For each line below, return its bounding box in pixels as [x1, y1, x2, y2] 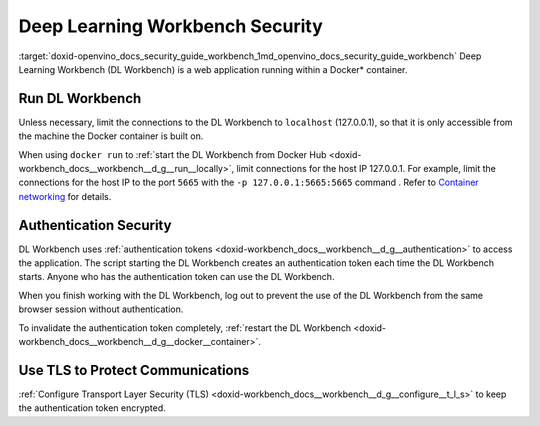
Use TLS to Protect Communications [18, 361, 250, 379]
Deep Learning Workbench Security [18, 15, 324, 37]
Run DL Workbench [18, 90, 142, 107]
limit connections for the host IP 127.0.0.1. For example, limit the [236, 163, 497, 175]
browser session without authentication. [18, 303, 184, 315]
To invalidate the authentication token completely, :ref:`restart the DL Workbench [18, 321, 352, 334]
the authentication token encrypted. [18, 402, 167, 414]
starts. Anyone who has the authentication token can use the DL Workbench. [18, 271, 335, 283]
